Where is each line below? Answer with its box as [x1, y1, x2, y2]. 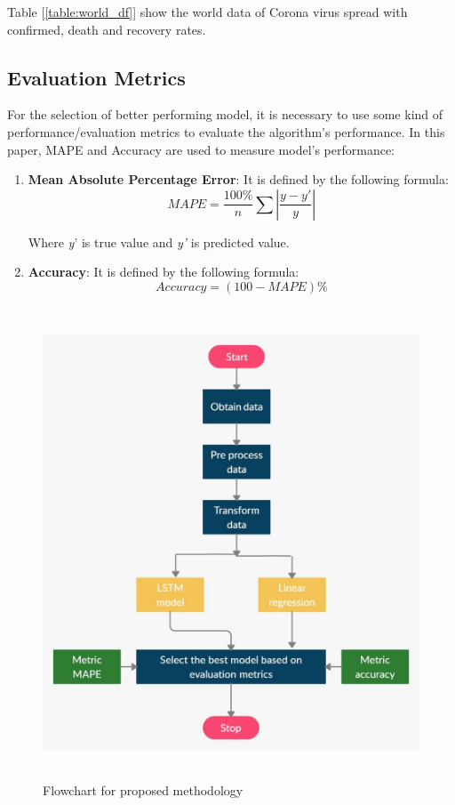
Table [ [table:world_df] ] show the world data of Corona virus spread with [7, 3, 408, 20]
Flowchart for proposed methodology [43, 780, 243, 799]
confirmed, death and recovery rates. [7, 20, 206, 38]
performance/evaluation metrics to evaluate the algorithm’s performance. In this [7, 122, 445, 141]
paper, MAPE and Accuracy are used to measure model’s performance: [7, 140, 395, 158]
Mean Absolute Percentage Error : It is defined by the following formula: [28, 170, 449, 189]
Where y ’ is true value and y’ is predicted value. [28, 232, 290, 251]
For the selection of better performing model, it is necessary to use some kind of [7, 105, 443, 124]
